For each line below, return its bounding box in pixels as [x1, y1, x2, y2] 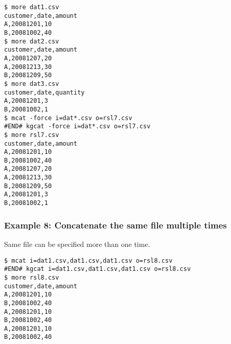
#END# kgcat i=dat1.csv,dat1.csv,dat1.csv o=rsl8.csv [4, 265, 191, 273]
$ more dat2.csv [4, 37, 59, 45]
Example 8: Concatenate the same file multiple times [4, 218, 227, 231]
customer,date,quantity [4, 88, 85, 96]
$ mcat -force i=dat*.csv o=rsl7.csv [4, 114, 132, 122]
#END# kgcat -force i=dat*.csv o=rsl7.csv [4, 123, 151, 130]
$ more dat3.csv [4, 80, 59, 87]
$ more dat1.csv [4, 4, 59, 11]
